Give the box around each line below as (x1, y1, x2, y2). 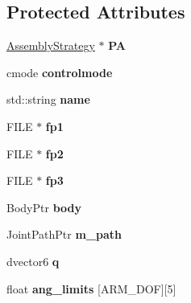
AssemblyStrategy (6, 37, 95, 54)
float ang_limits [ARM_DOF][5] (6, 280, 176, 297)
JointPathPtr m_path (6, 226, 122, 243)
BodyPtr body (6, 199, 81, 215)
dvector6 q (6, 252, 60, 269)
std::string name (6, 91, 90, 108)
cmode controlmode (6, 63, 113, 80)
